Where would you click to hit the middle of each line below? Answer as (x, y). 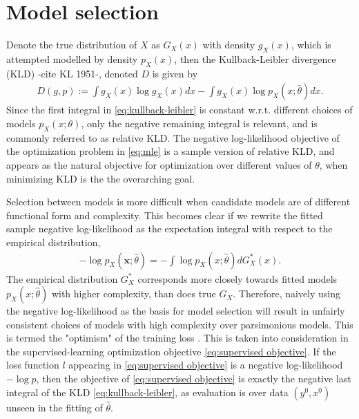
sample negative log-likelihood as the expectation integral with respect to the (169, 229)
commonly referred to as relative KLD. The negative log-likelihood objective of (173, 137)
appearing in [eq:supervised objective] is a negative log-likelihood (206, 365)
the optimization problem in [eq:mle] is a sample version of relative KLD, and (171, 151)
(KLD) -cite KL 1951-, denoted (72, 73)
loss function (33, 365)
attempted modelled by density (72, 58)
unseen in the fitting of (55, 407)
